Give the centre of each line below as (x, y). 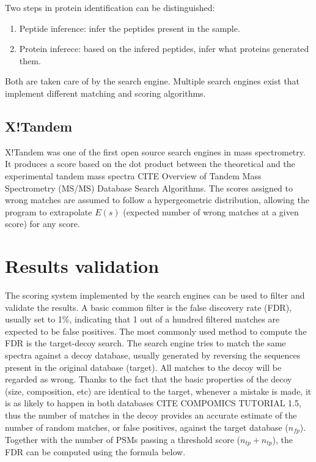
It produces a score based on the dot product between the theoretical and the (150, 164)
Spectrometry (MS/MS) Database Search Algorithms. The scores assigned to (149, 188)
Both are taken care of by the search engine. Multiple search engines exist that (152, 81)
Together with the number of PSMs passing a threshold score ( (123, 440)
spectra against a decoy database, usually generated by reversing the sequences (153, 355)
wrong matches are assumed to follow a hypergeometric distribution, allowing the (157, 200)
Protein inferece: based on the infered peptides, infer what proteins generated (164, 49)
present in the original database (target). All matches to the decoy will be (143, 367)
